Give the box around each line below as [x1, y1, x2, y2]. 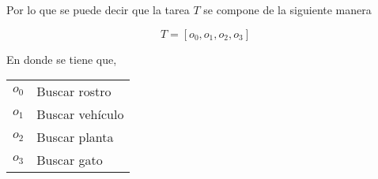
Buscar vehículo [36, 105, 124, 124]
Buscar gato [36, 151, 103, 170]
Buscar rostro [36, 82, 112, 101]
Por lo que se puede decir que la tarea [6, 2, 190, 17]
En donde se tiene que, [6, 50, 117, 67]
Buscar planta [36, 128, 114, 147]
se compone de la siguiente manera [203, 2, 372, 17]
